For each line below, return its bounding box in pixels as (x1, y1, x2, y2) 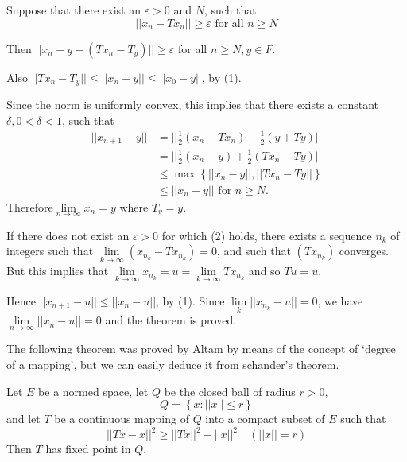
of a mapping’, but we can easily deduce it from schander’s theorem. (6, 355, 339, 372)
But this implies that (6, 262, 109, 278)
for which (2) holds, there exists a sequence (161, 227, 372, 243)
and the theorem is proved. (105, 312, 237, 328)
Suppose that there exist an (6, 2, 141, 17)
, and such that (216, 243, 291, 259)
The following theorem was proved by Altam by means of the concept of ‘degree (6, 340, 396, 357)
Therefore (6, 198, 53, 215)
